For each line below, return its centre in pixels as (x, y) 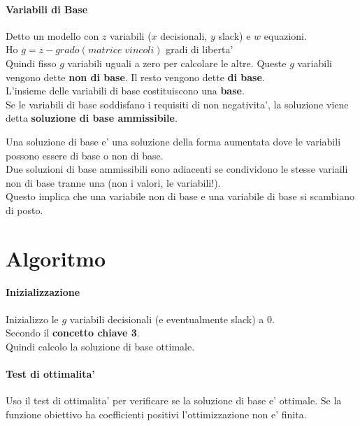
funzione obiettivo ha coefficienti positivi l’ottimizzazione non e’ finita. (156, 414)
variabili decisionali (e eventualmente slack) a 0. (172, 319)
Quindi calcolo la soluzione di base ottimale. (100, 346)
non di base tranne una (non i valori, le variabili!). (113, 182)
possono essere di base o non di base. (85, 155)
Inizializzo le (32, 319)
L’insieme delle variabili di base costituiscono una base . (125, 91)
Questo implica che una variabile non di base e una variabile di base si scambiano (180, 196)
